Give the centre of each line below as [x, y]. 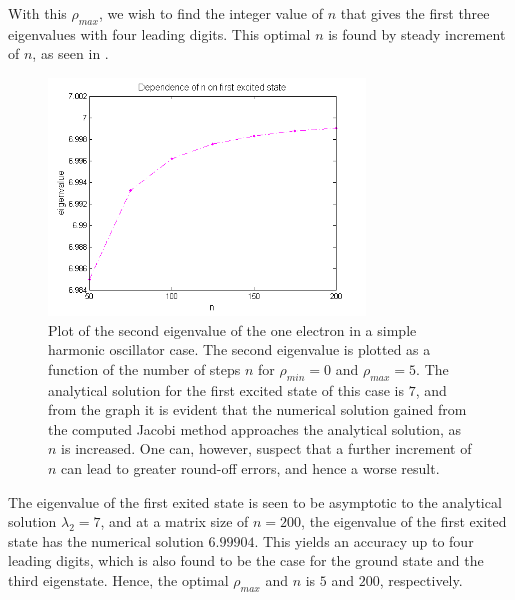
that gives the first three [415, 13]
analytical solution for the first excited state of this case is [226, 389]
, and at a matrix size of [174, 521]
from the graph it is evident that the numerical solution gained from [257, 409]
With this [37, 13]
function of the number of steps [144, 368]
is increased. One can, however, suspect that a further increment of [266, 448]
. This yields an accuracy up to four [364, 540]
